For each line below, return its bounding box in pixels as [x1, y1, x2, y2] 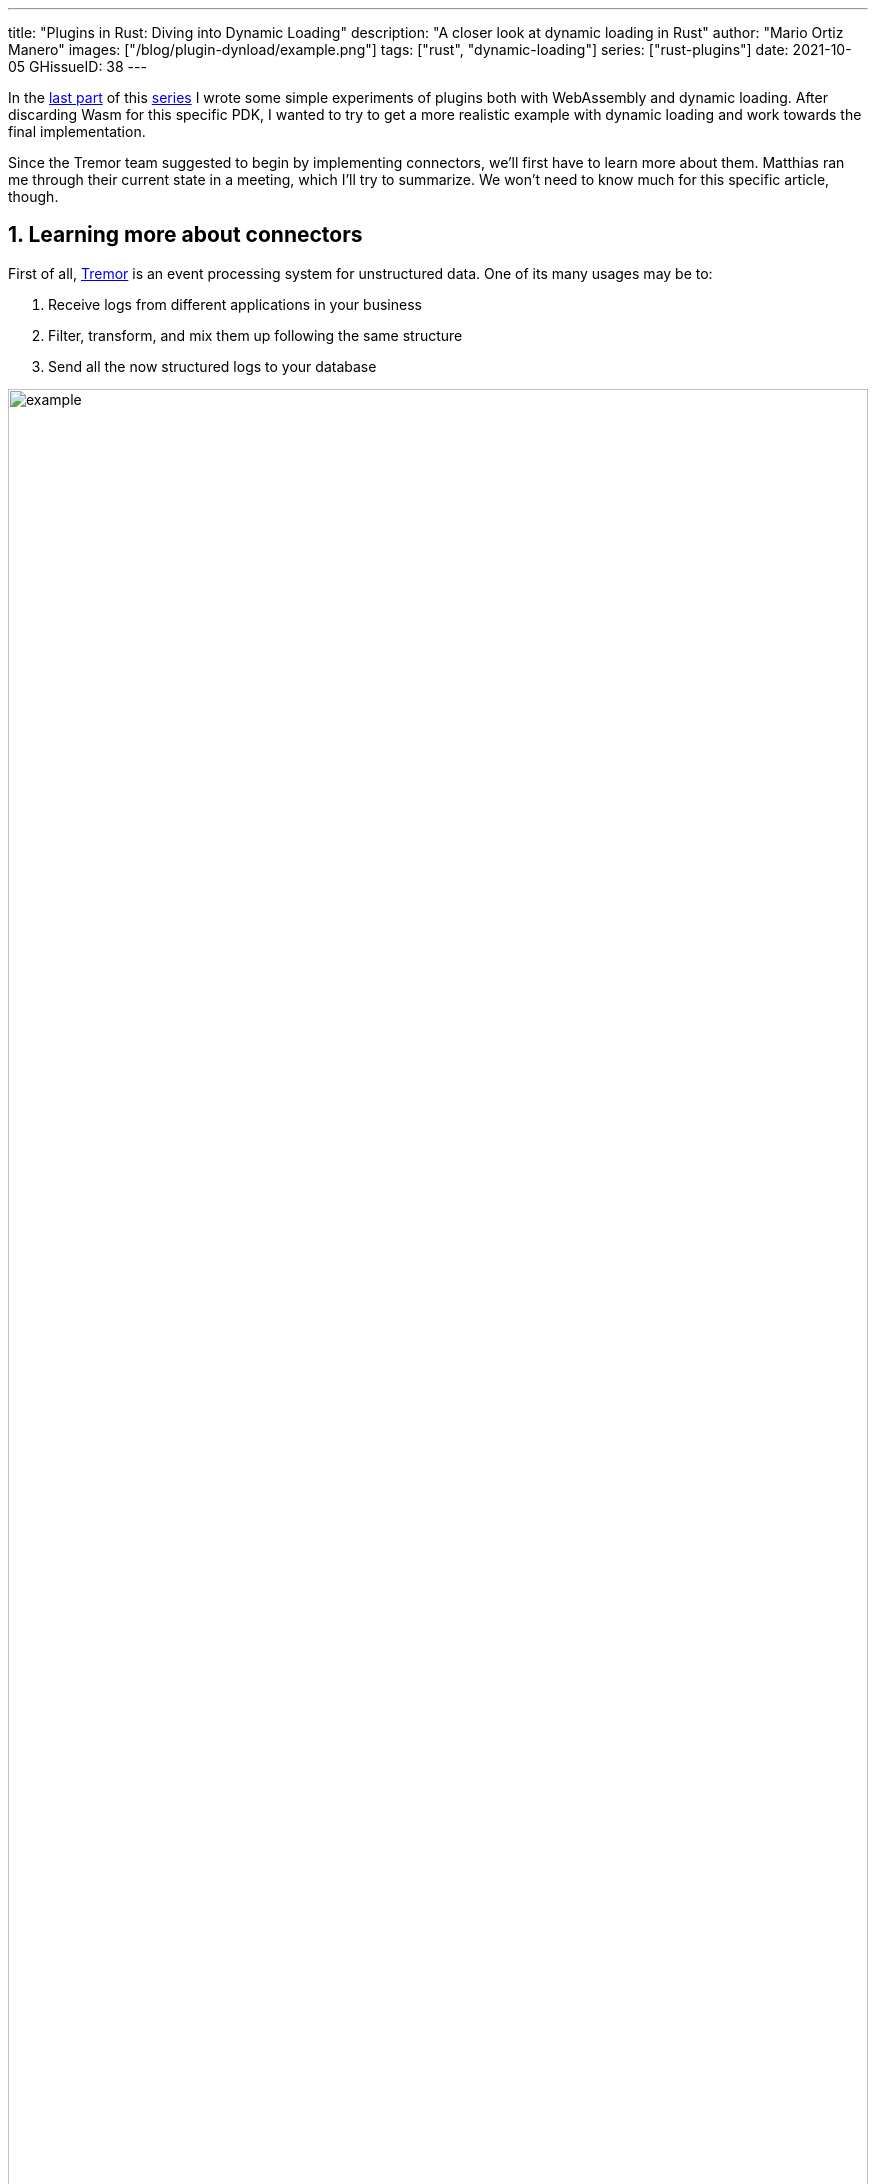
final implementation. [8, 123, 146, 140]
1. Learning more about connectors [8, 222, 363, 248]
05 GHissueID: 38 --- [8, 58, 147, 75]
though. [8, 188, 59, 205]
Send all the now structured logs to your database [48, 357, 377, 375]
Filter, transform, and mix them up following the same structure [48, 326, 463, 344]
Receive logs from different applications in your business [48, 295, 422, 313]
